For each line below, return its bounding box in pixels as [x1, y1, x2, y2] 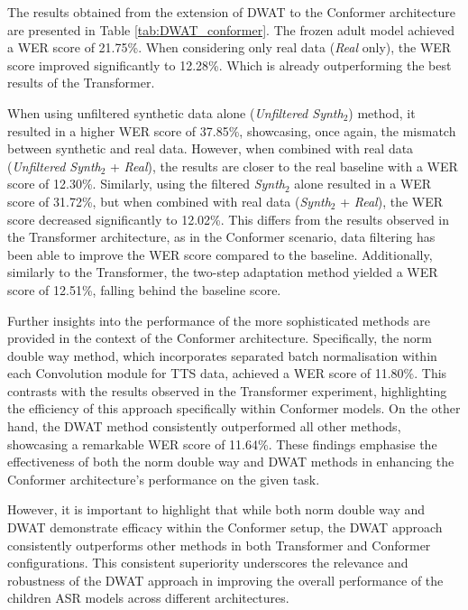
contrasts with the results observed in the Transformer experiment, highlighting [7, 381, 447, 400]
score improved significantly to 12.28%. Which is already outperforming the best [7, 55, 452, 74]
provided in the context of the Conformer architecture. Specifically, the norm [7, 328, 432, 347]
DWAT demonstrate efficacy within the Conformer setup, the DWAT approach [7, 518, 443, 537]
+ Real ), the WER [340, 191, 444, 210]
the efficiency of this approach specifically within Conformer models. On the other [7, 399, 461, 418]
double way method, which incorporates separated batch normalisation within [7, 346, 437, 365]
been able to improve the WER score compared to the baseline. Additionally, [7, 245, 433, 263]
